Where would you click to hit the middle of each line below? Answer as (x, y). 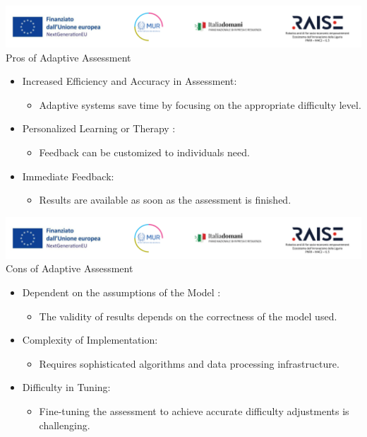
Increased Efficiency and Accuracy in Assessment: (130, 81)
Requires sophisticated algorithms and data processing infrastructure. (189, 363)
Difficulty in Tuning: (66, 387)
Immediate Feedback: (68, 176)
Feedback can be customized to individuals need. (144, 152)
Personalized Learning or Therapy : (99, 128)
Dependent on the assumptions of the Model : (121, 292)
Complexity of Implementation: (90, 340)
